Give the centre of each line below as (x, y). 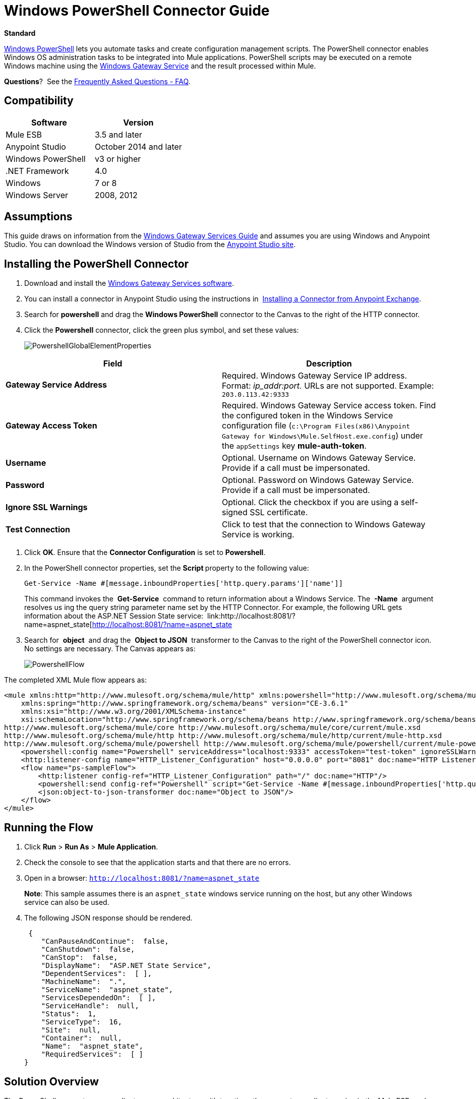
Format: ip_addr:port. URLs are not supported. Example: (328, 386)
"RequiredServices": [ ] (92, 1054)
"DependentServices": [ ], (96, 974)
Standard (20, 33)
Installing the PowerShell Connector (97, 264)
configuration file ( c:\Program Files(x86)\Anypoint (316, 426)
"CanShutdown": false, (88, 950)
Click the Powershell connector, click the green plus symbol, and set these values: (162, 330)
